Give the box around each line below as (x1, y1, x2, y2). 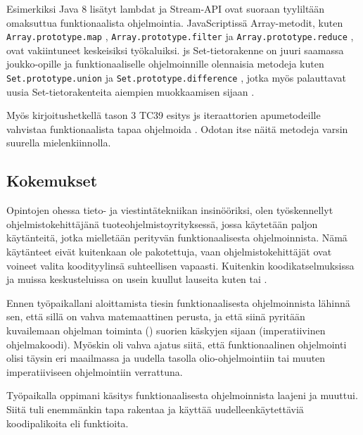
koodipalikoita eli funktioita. (6, 415, 129, 430)
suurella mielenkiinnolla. (6, 135, 111, 150)
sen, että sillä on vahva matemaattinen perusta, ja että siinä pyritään (6, 309, 305, 324)
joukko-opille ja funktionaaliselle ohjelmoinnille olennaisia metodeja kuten (6, 56, 324, 71)
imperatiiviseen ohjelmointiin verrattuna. (6, 364, 183, 379)
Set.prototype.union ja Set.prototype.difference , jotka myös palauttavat (6, 70, 346, 85)
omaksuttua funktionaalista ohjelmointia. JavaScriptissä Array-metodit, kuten (6, 15, 343, 30)
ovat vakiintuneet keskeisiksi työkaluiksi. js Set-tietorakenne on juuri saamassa (6, 42, 344, 57)
